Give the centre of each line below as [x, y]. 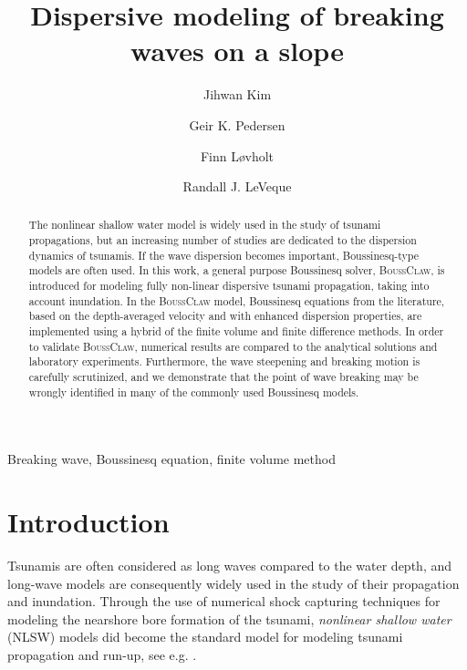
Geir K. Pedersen [237, 124]
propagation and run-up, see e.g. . [102, 655]
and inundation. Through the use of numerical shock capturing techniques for [224, 601]
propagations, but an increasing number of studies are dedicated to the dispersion [223, 240]
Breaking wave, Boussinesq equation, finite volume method [171, 459]
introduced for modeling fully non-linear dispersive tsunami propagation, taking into [229, 286]
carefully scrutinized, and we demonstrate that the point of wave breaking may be [223, 377]
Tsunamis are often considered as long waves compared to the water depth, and [230, 566]
